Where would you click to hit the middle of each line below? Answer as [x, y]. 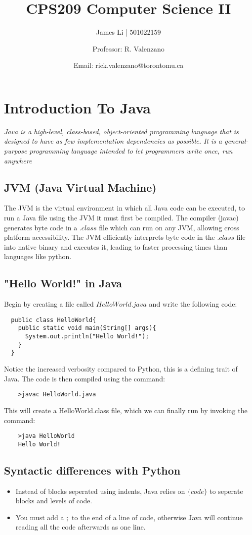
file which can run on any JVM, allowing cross [169, 227]
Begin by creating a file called [49, 304]
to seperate [226, 491]
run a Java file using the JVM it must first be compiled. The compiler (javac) [121, 218]
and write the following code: [193, 304]
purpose [16, 151]
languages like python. [38, 256]
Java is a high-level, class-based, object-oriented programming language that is [121, 131]
